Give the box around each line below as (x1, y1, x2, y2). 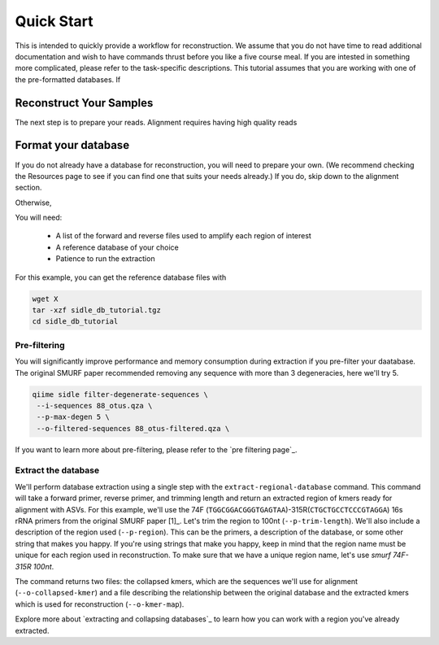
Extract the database (15, 464, 100, 476)
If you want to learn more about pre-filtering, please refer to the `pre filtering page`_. (15, 444, 298, 455)
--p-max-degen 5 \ (37, 412, 110, 422)
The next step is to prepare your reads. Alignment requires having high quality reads (15, 117, 298, 127)
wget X (32, 294, 59, 303)
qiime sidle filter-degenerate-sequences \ (32, 390, 209, 399)
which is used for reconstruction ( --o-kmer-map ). (15, 599, 185, 609)
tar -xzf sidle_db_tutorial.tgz (32, 306, 162, 315)
